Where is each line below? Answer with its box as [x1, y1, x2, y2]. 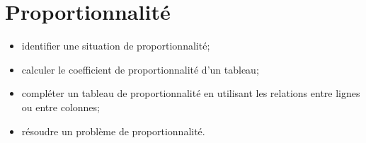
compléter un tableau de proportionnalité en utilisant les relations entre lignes [21, 86, 360, 101]
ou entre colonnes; [21, 99, 100, 114]
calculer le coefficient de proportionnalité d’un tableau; [21, 62, 259, 76]
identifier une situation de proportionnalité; [21, 38, 210, 53]
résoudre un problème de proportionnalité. [21, 123, 205, 138]
